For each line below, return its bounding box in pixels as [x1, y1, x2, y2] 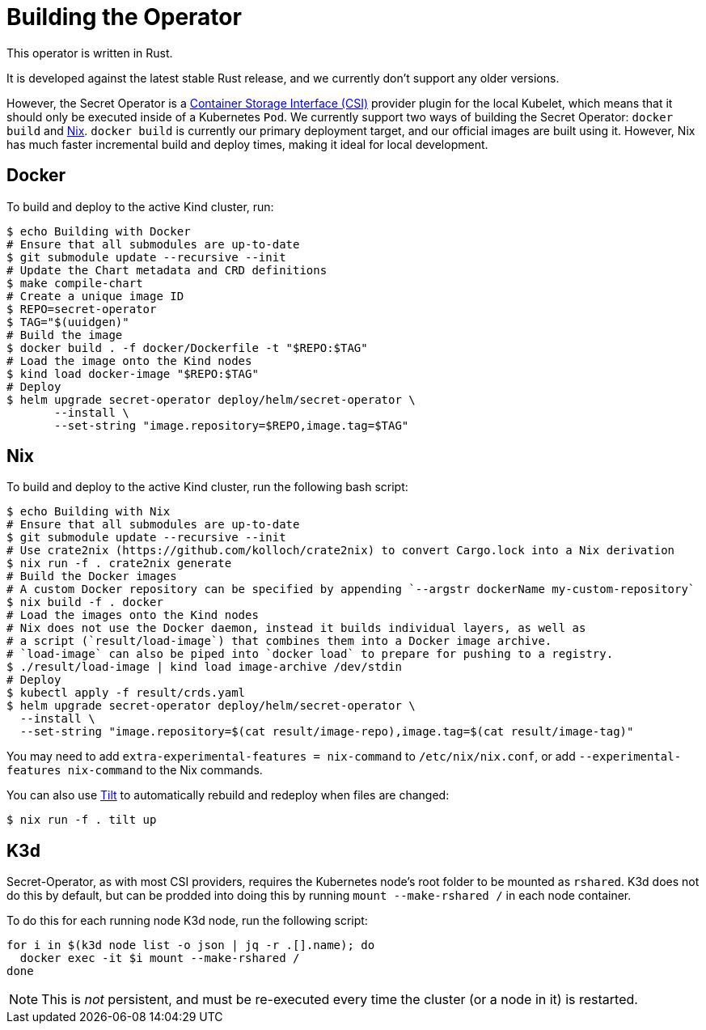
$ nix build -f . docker [6, 596, 163, 609]
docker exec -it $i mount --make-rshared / [19, 952, 300, 965]
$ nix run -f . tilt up [6, 813, 157, 827]
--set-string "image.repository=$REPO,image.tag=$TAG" [54, 418, 409, 432]
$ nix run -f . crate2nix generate [6, 557, 232, 570]
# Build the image [6, 328, 123, 341]
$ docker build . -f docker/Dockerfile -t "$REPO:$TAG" [6, 341, 368, 354]
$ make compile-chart [6, 276, 143, 290]
